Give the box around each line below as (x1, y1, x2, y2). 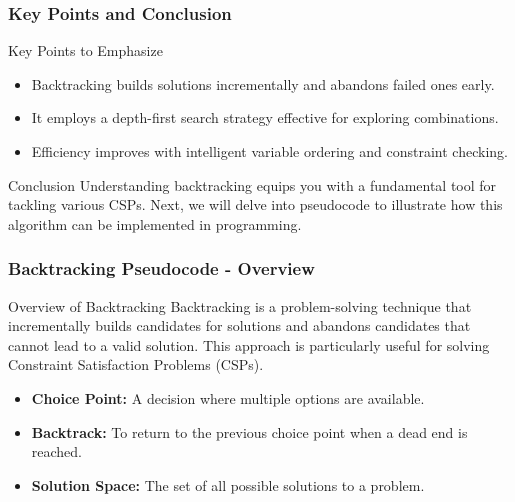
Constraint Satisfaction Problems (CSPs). (8, 354, 264, 375)
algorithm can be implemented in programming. (8, 213, 302, 234)
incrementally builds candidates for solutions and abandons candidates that (8, 315, 471, 336)
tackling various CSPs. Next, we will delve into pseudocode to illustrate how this (8, 194, 503, 215)
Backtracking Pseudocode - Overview (8, 256, 315, 281)
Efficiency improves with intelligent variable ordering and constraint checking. (31, 141, 508, 161)
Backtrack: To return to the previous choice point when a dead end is (31, 421, 468, 442)
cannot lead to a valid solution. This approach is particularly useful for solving (8, 334, 490, 355)
